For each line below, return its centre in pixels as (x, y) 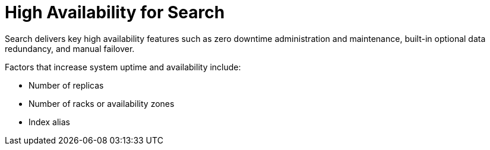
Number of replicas (66, 85)
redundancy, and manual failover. (70, 48)
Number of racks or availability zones (102, 103)
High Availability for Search (115, 12)
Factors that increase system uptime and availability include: (123, 67)
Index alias (49, 122)
